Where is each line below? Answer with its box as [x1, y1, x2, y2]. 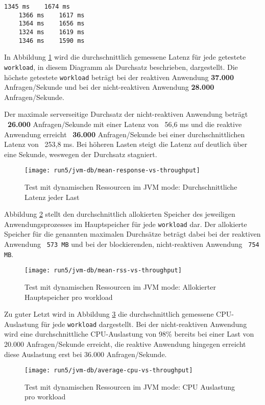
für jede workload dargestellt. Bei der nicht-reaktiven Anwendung [41, 318, 247, 329]
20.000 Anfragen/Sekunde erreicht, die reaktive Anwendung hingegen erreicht [4, 339, 246, 349]
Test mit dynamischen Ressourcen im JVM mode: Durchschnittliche [25, 182, 237, 192]
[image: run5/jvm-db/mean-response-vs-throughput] [25, 167, 200, 174]
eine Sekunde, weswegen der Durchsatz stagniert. [4, 148, 157, 159]
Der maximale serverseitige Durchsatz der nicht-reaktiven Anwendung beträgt [4, 109, 248, 119]
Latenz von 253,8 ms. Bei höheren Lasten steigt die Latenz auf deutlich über [4, 139, 248, 149]
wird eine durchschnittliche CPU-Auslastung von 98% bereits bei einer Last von [4, 328, 254, 339]
